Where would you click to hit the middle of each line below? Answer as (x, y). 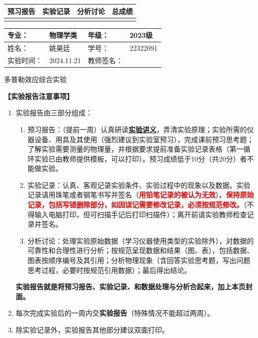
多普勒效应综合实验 (35, 79)
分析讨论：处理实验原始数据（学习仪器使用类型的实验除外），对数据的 (141, 240)
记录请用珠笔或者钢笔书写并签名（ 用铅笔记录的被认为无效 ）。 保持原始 (141, 195)
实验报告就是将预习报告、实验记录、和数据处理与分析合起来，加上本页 (130, 287)
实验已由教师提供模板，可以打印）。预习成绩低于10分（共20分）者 (141, 158)
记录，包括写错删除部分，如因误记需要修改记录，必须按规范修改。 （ (137, 205)
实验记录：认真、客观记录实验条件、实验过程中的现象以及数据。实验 (139, 185)
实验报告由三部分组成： (54, 113)
